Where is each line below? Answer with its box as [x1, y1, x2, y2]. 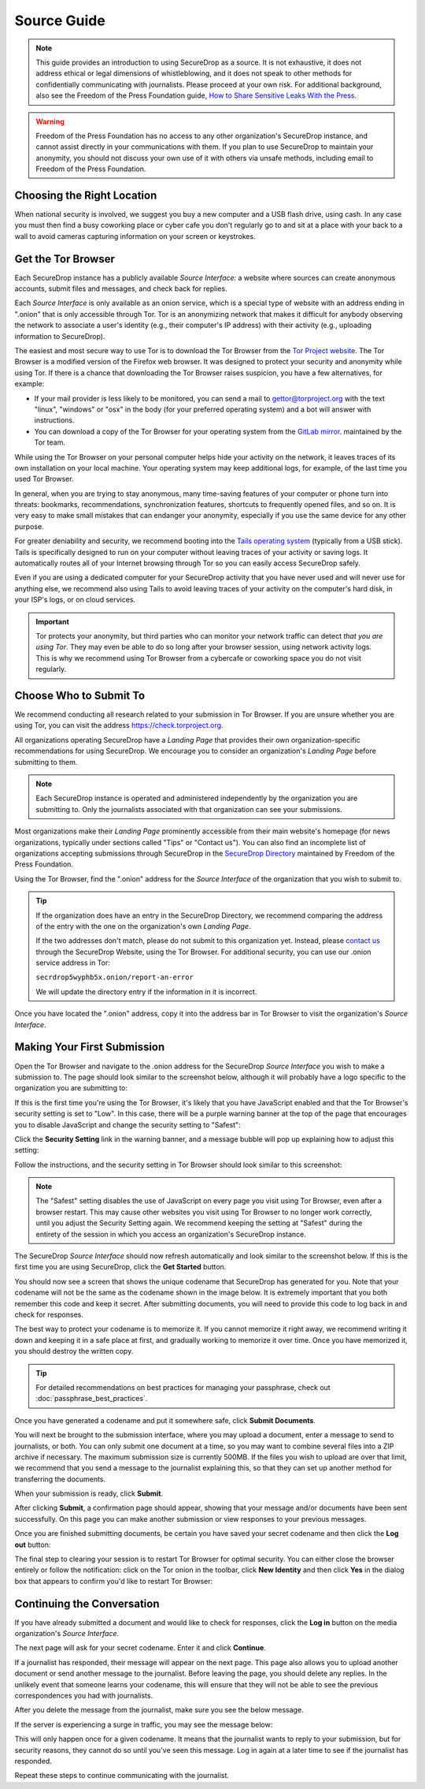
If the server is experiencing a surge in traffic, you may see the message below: [14, 1720, 273, 1729]
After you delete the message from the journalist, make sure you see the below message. [14, 1705, 304, 1715]
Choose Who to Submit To [14, 688, 146, 702]
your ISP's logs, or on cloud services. [14, 595, 136, 605]
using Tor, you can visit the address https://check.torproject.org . [14, 721, 224, 730]
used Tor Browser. [14, 474, 74, 484]
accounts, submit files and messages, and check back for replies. [14, 284, 227, 293]
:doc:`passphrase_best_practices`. [35, 1394, 148, 1403]
